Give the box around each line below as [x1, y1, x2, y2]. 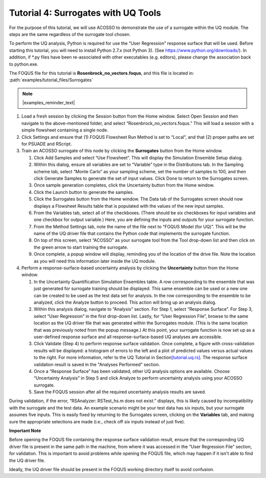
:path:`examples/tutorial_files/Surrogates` [9, 77, 94, 83]
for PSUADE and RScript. [21, 141, 72, 147]
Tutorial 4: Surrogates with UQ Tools [9, 7, 161, 18]
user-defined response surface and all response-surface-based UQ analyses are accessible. [33, 334, 223, 340]
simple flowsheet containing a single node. [21, 127, 108, 133]
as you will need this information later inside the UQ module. [33, 258, 156, 264]
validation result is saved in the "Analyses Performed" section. [33, 361, 160, 367]
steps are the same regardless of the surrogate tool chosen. [9, 31, 131, 37]
